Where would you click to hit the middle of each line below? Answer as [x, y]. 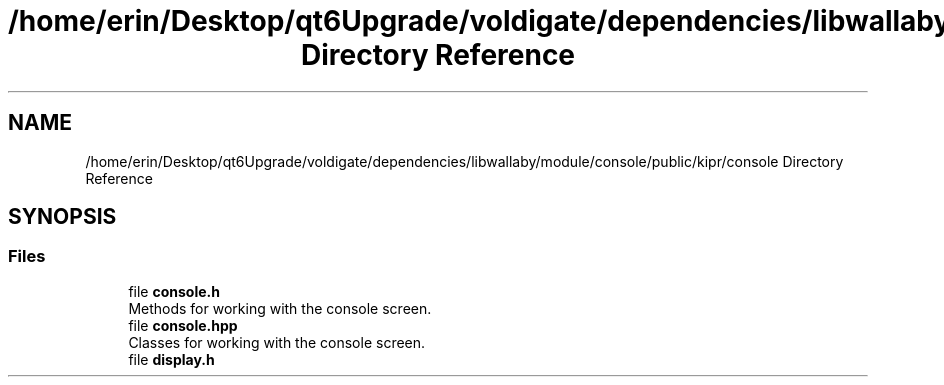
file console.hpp [183, 325]
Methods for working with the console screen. [280, 308]
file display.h [171, 359]
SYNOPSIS [62, 217]
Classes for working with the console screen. [277, 342]
